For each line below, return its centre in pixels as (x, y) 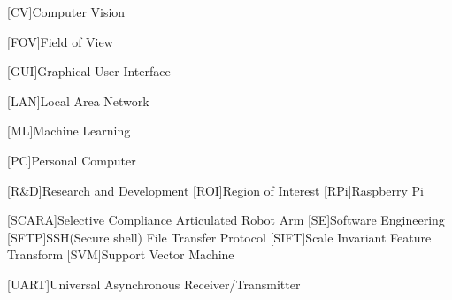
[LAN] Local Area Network (78, 100)
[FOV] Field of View (60, 41)
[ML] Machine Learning (69, 131)
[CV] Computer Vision (66, 12)
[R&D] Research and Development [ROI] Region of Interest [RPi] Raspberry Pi (215, 190)
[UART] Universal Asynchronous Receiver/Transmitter (154, 284)
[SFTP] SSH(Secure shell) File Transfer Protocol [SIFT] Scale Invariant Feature (219, 237)
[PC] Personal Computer (72, 160)
